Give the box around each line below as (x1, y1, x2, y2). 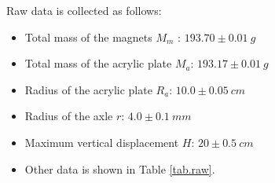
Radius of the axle (24, 108, 113, 124)
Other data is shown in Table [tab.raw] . (24, 160, 215, 177)
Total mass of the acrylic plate (24, 55, 172, 71)
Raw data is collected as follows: (6, 2, 162, 18)
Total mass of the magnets (24, 28, 152, 45)
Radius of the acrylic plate (24, 81, 152, 97)
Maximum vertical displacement (24, 134, 179, 150)
